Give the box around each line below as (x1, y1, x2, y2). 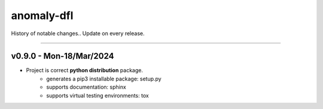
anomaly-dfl (11, 9, 74, 22)
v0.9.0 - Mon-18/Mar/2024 (11, 51, 114, 61)
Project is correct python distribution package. (26, 67, 144, 74)
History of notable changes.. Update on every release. (11, 30, 145, 37)
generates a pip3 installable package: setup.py (46, 75, 161, 82)
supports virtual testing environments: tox (46, 92, 149, 99)
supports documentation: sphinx (46, 83, 127, 91)
